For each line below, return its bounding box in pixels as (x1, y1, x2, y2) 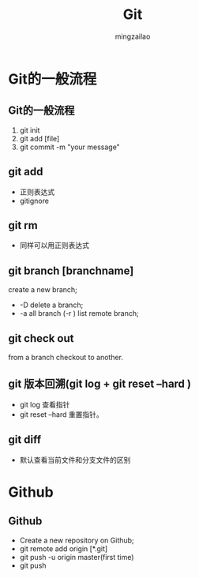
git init (19, 125, 40, 135)
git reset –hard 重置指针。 (19, 409, 104, 419)
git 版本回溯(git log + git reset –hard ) (8, 377, 192, 391)
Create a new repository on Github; (19, 535, 134, 545)
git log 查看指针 (19, 400, 70, 409)
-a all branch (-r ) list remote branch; (19, 309, 140, 318)
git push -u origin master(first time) (19, 552, 134, 561)
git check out (8, 332, 74, 345)
